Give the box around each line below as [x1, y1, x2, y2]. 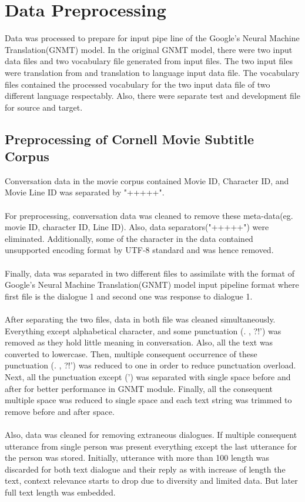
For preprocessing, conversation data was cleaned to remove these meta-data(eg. [5, 209, 293, 221]
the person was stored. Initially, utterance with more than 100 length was [5, 451, 270, 464]
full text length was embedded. [5, 486, 116, 498]
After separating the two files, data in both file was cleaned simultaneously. [5, 313, 276, 325]
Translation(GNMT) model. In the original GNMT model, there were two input [5, 43, 293, 55]
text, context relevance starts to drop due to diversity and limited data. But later [5, 474, 298, 487]
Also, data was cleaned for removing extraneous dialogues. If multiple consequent [5, 428, 297, 440]
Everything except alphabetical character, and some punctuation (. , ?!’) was [5, 324, 281, 337]
